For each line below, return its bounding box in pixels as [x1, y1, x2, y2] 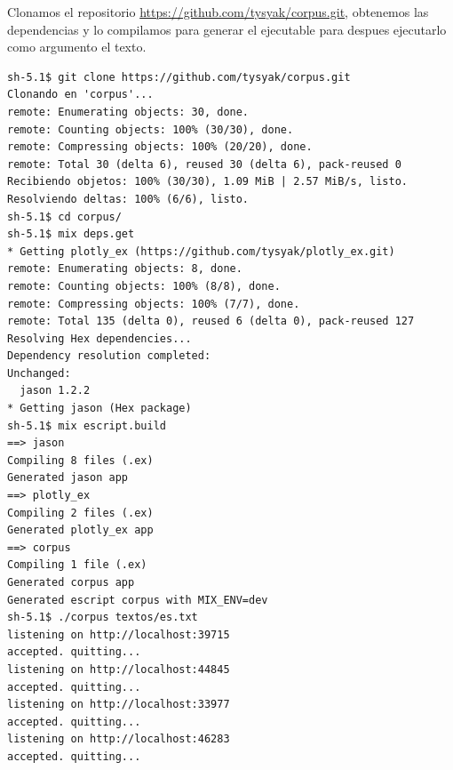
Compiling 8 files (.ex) [7, 453, 154, 467]
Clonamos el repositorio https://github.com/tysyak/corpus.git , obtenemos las [7, 3, 429, 20]
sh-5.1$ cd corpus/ [7, 210, 122, 223]
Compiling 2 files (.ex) [7, 506, 154, 519]
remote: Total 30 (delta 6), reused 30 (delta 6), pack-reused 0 [7, 157, 401, 171]
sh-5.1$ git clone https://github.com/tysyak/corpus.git [7, 70, 351, 84]
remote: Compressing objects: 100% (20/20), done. [7, 140, 313, 154]
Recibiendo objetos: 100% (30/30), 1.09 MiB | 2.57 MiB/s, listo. [7, 175, 409, 188]
